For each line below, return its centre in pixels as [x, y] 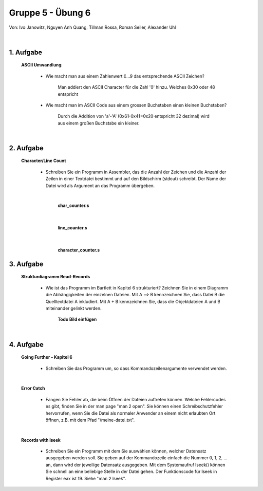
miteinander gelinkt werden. [74, 308]
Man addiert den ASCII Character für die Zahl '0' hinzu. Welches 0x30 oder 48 [136, 87]
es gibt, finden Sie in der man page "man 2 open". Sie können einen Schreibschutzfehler [134, 406]
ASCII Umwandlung [41, 65]
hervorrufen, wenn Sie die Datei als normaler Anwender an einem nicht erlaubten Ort [131, 413]
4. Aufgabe [26, 344]
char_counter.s [74, 205]
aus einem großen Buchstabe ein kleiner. [99, 123]
